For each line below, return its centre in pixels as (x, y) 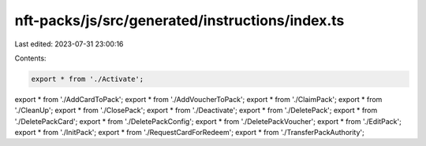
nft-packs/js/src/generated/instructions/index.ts (179, 20)
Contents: (30, 58)
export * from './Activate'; (88, 79)
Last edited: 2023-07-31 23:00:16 (69, 44)
